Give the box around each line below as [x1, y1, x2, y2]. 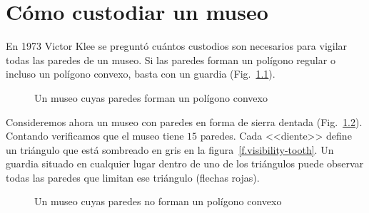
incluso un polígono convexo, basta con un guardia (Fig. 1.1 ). [6, 66, 276, 81]
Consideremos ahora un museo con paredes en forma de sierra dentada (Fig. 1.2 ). [6, 114, 363, 129]
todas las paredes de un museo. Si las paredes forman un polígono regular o [6, 52, 335, 67]
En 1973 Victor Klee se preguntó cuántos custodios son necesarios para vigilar [6, 38, 348, 53]
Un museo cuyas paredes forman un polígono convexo [34, 90, 268, 105]
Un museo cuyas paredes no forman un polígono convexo [34, 194, 282, 209]
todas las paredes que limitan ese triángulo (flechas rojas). [6, 170, 260, 185]
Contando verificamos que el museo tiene [6, 128, 184, 143]
